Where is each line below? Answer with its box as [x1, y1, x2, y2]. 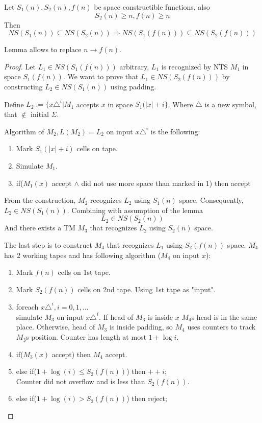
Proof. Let [4, 61, 36, 72]
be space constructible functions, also [94, 2, 210, 12]
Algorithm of [4, 126, 44, 136]
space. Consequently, [179, 195, 244, 205]
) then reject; [126, 393, 167, 404]
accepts [76, 99, 99, 109]
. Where [168, 99, 193, 109]
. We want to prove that [63, 71, 139, 82]
